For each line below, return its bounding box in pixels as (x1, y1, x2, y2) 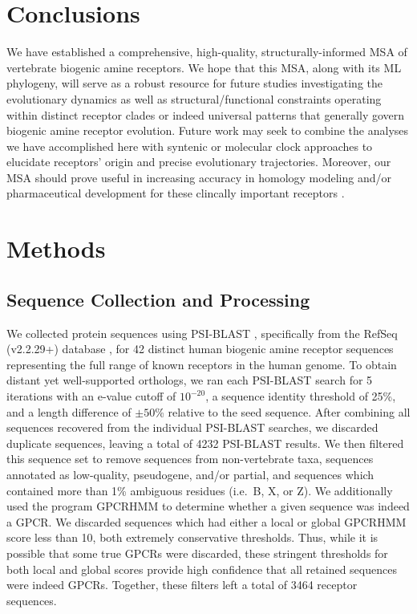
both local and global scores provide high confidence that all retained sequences (6, 560, 397, 577)
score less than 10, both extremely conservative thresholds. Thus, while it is (6, 529, 379, 546)
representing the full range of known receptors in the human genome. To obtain (6, 356, 397, 372)
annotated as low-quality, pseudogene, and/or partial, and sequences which (6, 466, 374, 482)
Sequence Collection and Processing (6, 287, 310, 311)
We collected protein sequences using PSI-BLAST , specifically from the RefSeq (6, 324, 398, 341)
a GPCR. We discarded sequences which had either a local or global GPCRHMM (6, 513, 407, 530)
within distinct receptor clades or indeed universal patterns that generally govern (6, 106, 405, 123)
